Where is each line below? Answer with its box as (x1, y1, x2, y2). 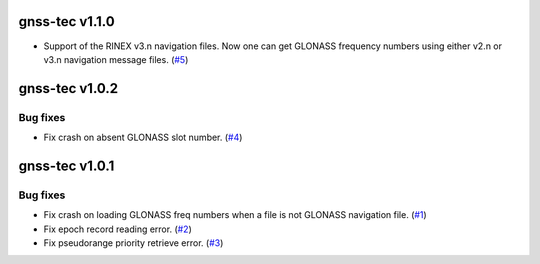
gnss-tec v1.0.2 (18, 80, 119, 97)
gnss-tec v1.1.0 (18, 13, 115, 30)
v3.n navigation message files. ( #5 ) (43, 53, 189, 65)
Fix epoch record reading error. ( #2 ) (43, 223, 192, 235)
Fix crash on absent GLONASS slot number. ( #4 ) (43, 131, 243, 144)
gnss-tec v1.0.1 (18, 157, 115, 174)
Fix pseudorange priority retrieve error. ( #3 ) (43, 237, 224, 249)
